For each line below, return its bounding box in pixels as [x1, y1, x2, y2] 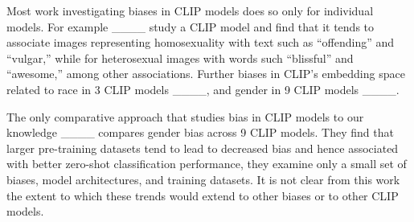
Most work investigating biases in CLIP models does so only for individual [6, 2, 374, 18]
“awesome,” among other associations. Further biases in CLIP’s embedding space [6, 65, 405, 82]
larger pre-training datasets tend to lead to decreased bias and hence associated [6, 139, 399, 156]
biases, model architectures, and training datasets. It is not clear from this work [6, 171, 400, 187]
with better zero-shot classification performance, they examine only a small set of [6, 155, 407, 172]
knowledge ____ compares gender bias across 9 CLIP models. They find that [6, 124, 394, 141]
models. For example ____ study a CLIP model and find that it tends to [6, 18, 375, 35]
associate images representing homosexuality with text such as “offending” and [6, 34, 395, 51]
